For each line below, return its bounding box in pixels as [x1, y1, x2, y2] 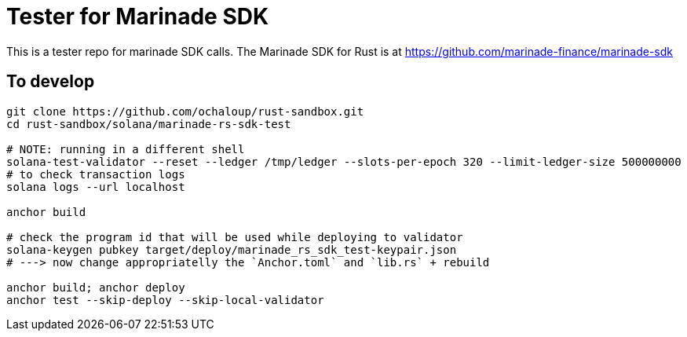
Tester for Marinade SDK [6, 3, 269, 30]
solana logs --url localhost [6, 180, 185, 193]
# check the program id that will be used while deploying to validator [6, 230, 463, 244]
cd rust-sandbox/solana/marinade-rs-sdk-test [6, 117, 291, 130]
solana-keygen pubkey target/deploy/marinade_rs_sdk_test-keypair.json [6, 243, 457, 256]
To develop [6, 71, 95, 92]
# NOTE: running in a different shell [6, 142, 245, 156]
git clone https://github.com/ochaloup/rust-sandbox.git [6, 104, 364, 118]
